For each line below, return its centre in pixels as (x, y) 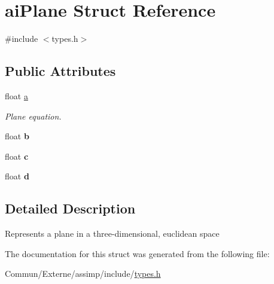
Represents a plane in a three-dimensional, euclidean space (112, 233)
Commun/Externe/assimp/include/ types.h (83, 274)
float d (17, 176)
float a (16, 95)
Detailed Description (70, 208)
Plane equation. (33, 116)
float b (17, 136)
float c (17, 156)
